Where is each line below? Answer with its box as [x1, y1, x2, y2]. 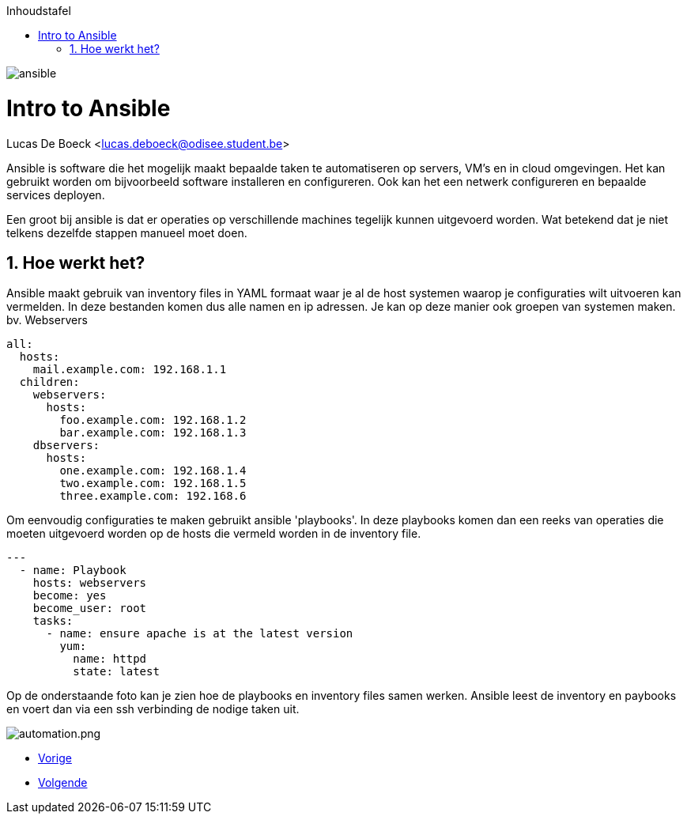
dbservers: [32, 439, 100, 452]
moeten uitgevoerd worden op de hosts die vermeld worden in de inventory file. [6, 527, 421, 541]
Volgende [38, 776, 88, 790]
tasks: [32, 614, 74, 628]
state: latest [73, 665, 160, 678]
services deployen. [6, 187, 105, 202]
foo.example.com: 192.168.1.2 [59, 414, 247, 427]
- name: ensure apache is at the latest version [46, 627, 353, 641]
